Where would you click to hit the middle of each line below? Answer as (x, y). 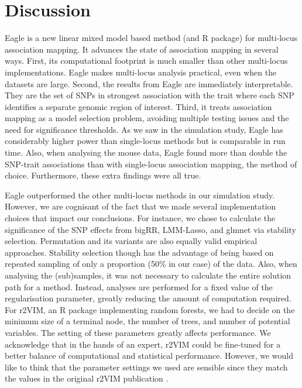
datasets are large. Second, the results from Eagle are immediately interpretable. (149, 83)
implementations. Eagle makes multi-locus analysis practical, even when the (141, 72)
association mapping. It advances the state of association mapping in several (142, 49)
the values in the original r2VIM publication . (87, 378)
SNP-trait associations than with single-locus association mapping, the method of (151, 164)
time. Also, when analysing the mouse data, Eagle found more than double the (146, 152)
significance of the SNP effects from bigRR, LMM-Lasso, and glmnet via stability (150, 229)
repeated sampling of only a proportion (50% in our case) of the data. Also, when (151, 264)
